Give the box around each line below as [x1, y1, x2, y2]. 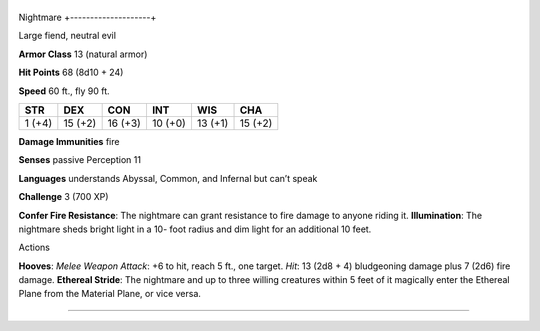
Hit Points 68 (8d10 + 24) [18, 66, 124, 79]
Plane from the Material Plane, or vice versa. [18, 288, 202, 300]
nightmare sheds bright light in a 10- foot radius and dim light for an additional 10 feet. [18, 223, 372, 235]
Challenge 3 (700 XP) [18, 191, 109, 203]
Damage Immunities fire [18, 135, 120, 147]
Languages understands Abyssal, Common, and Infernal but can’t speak [18, 172, 318, 184]
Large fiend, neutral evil [18, 30, 117, 42]
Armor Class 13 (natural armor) [18, 48, 148, 60]
